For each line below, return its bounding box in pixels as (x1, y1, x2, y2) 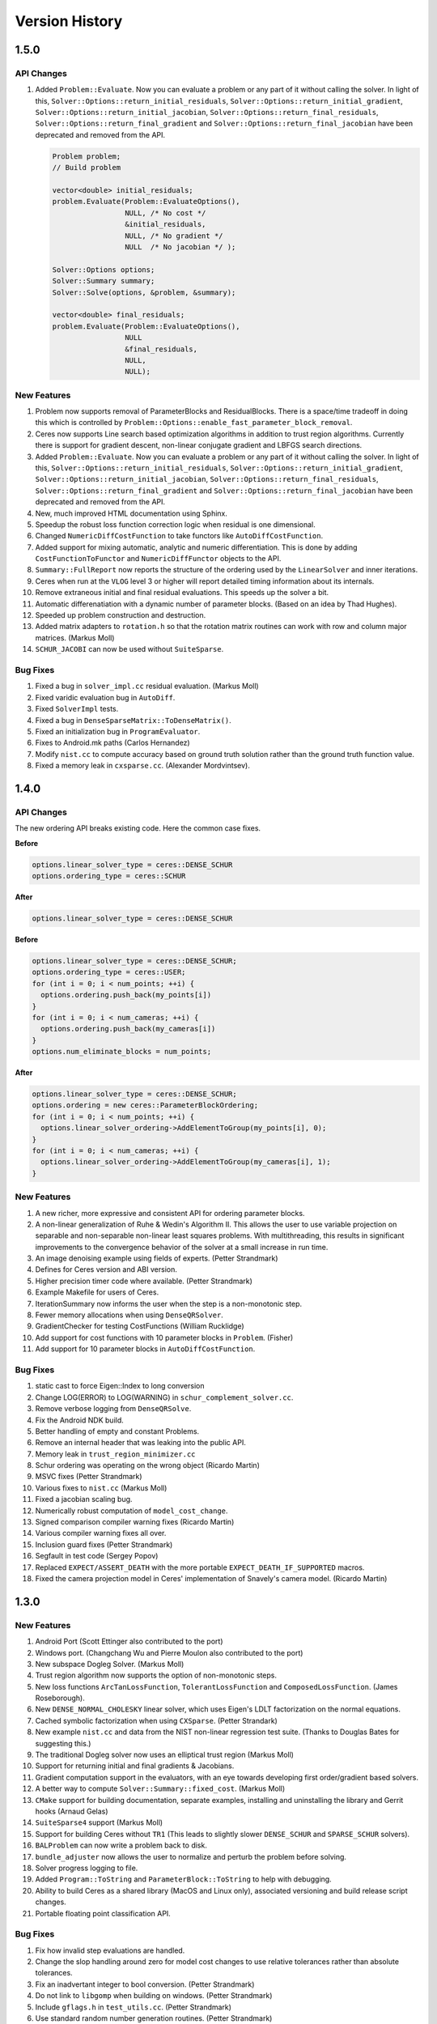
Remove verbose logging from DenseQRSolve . (35, 1404, 192, 1414)
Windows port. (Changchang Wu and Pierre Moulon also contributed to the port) (35, 1648, 303, 1657)
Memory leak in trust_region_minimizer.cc (35, 1449, 196, 1459)
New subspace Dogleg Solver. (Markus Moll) (35, 1659, 185, 1669)
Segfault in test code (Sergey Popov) (35, 1551, 159, 1561)
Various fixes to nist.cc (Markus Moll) (35, 1482, 168, 1493)
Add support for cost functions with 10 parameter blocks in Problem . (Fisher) (35, 1333, 294, 1342)
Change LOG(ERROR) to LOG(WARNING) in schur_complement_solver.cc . (35, 1393, 294, 1402)
